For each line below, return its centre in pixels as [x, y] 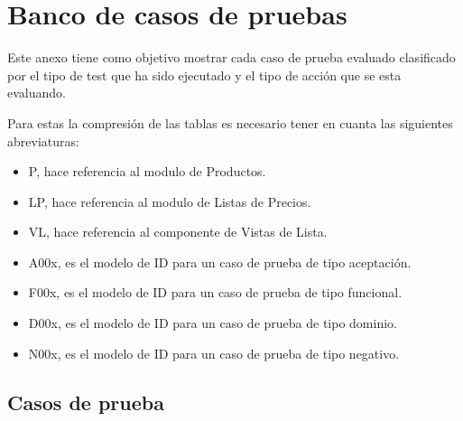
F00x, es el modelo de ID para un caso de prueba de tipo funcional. [215, 292]
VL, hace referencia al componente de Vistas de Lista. [178, 232]
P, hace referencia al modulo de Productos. [147, 171]
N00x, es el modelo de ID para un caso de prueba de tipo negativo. [214, 353]
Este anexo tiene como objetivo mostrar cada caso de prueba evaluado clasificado [231, 57]
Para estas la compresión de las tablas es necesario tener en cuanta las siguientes [230, 122]
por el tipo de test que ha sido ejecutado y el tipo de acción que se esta [204, 75]
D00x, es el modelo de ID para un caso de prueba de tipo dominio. [213, 323]
